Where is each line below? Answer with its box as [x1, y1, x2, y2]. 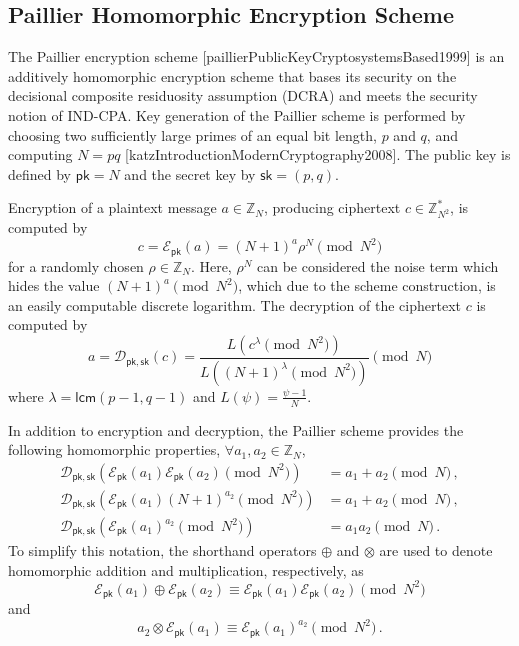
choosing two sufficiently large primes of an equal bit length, [8, 124, 377, 145]
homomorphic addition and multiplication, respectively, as [8, 559, 364, 580]
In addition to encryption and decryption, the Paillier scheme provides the [8, 419, 464, 440]
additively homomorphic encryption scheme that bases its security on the [8, 65, 457, 86]
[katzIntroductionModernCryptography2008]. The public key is [125, 144, 511, 165]
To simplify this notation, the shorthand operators [8, 540, 317, 561]
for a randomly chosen [8, 255, 144, 276]
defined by [8, 163, 72, 184]
